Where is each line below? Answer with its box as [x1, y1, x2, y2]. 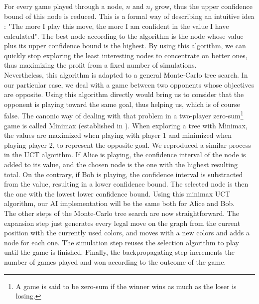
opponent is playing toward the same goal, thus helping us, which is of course [4, 99, 240, 109]
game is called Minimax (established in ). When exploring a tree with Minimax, [4, 120, 248, 130]
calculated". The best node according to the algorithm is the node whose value [4, 30, 244, 41]
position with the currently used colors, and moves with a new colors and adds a [4, 227, 250, 238]
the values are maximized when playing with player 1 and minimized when [4, 130, 232, 140]
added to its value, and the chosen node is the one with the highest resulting [4, 159, 238, 170]
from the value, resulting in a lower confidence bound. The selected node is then [4, 179, 249, 189]
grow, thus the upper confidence [155, 1, 253, 11]
